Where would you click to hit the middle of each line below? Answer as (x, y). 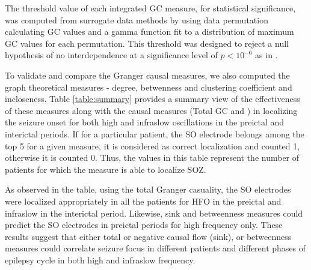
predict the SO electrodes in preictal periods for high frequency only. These (144, 225)
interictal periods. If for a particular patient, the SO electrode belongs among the (155, 133)
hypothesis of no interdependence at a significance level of (111, 55)
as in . (266, 55)
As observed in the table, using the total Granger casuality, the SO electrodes (148, 189)
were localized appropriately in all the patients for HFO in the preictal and (143, 201)
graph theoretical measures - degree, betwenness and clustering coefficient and (149, 87)
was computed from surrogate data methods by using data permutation (137, 19)
